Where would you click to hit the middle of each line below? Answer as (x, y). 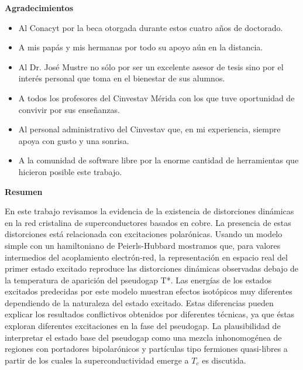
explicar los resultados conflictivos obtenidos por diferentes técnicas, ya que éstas (150, 314)
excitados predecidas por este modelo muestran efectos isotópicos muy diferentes (149, 291)
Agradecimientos (39, 8)
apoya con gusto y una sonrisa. (74, 140)
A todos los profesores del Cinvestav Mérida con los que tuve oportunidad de (156, 97)
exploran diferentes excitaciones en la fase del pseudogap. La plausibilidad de (143, 326)
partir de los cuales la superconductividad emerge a (97, 360)
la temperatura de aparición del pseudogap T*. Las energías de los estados (138, 280)
